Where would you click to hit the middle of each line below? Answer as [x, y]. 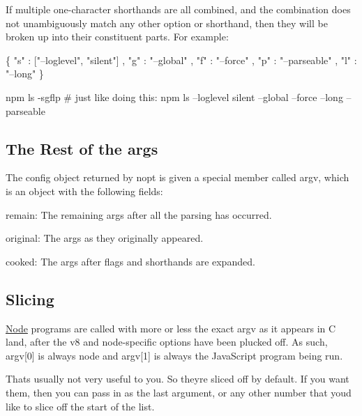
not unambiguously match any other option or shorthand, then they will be [167, 23]
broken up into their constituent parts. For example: [117, 37]
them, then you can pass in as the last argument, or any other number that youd [179, 392]
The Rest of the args [82, 148]
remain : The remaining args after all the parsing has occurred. [139, 214]
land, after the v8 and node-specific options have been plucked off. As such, [167, 342]
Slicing [30, 299]
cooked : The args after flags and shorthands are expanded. [130, 261]
